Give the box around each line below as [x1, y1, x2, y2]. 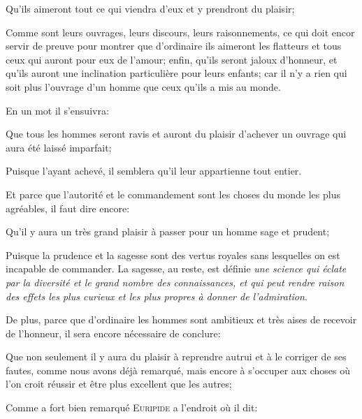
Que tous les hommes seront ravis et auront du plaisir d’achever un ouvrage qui [6, 126, 347, 141]
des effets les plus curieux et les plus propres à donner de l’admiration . [6, 288, 307, 303]
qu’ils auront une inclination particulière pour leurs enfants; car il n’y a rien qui [6, 66, 347, 80]
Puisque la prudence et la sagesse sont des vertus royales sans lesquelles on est [6, 247, 340, 262]
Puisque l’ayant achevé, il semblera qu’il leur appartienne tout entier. [6, 163, 302, 178]
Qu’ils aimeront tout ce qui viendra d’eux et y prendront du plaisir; [6, 1, 295, 15]
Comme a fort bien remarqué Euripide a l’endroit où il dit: [6, 400, 258, 415]
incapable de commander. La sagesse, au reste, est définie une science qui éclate [6, 261, 347, 276]
